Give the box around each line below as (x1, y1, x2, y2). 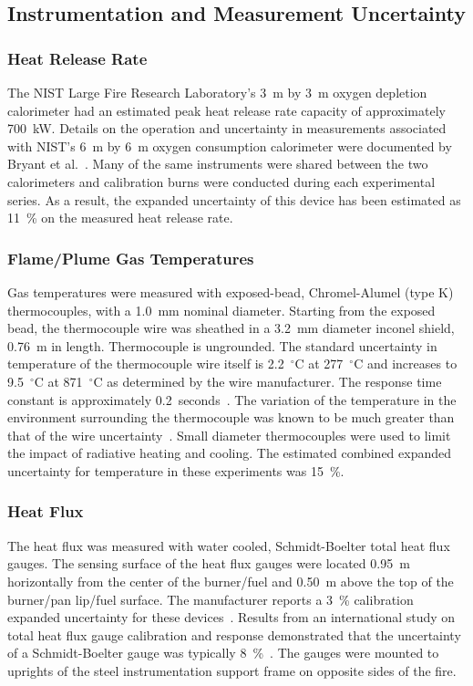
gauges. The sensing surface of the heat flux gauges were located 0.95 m (7, 554, 410, 573)
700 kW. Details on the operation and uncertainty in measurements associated (7, 119, 447, 138)
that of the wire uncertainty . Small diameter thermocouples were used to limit (7, 425, 451, 444)
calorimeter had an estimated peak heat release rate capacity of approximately (7, 100, 446, 120)
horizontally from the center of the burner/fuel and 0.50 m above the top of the (7, 571, 454, 590)
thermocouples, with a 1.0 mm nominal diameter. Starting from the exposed (7, 300, 436, 319)
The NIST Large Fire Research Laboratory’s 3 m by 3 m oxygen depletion (7, 83, 427, 101)
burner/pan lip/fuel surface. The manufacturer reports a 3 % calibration (7, 589, 414, 608)
